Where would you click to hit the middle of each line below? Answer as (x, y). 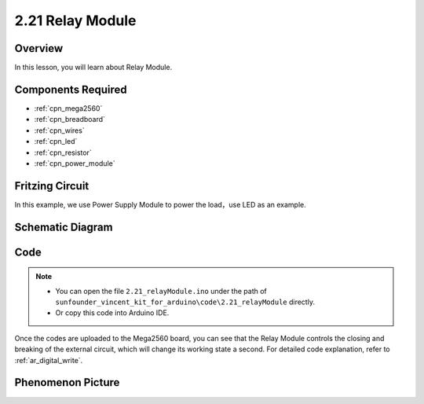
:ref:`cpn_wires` (60, 130)
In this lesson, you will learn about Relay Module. (93, 68)
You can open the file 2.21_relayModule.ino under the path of (161, 291)
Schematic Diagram (64, 227)
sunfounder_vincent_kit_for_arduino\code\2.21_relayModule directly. (185, 302)
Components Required (71, 89)
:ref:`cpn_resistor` (63, 152)
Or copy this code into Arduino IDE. (112, 313)
